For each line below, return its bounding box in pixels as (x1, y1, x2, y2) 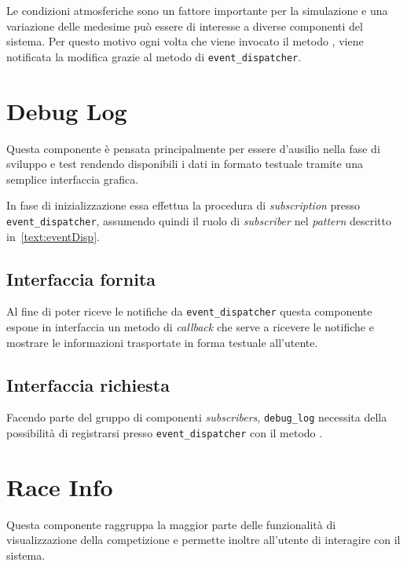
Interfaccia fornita (6, 266, 156, 290)
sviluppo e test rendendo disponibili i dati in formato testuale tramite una (6, 155, 363, 172)
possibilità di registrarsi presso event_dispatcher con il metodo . (6, 425, 323, 441)
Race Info (6, 470, 113, 502)
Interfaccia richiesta (6, 372, 170, 396)
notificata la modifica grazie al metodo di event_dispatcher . (6, 48, 302, 64)
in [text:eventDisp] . (6, 228, 100, 244)
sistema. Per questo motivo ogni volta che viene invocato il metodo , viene (6, 33, 364, 49)
